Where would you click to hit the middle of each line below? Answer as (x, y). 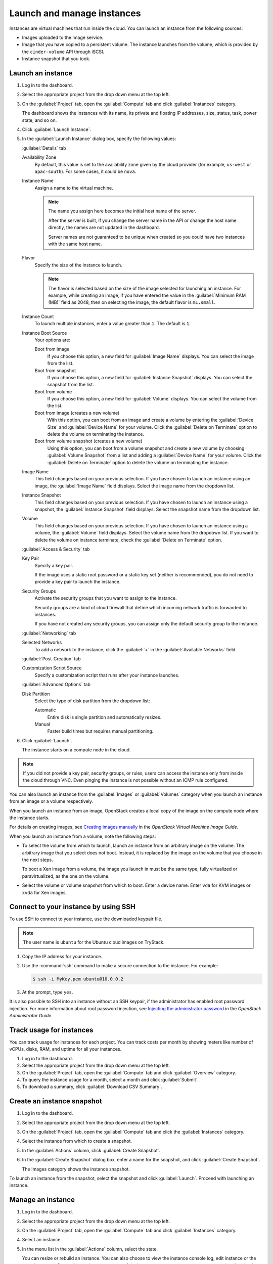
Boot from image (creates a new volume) (77, 413)
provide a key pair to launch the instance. (78, 582)
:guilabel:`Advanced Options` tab (56, 685)
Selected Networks (42, 643)
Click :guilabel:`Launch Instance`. (57, 129)
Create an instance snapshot (56, 1101)
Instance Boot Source (44, 333)
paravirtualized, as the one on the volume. (66, 876)
